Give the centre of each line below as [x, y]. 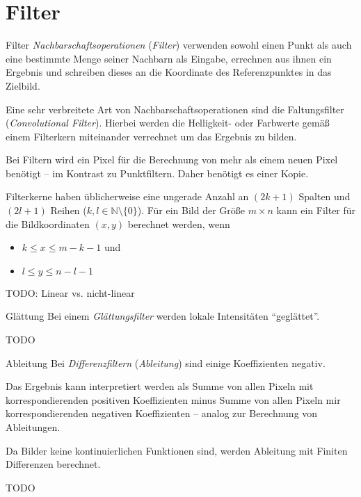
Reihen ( [69, 210]
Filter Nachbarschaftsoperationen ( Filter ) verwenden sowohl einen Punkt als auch [179, 45]
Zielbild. [23, 85]
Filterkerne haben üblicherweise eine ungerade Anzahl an [127, 196]
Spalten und [324, 196]
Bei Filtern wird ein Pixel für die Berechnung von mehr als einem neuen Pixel [172, 160]
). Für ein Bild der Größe [191, 210]
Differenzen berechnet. [53, 464]
